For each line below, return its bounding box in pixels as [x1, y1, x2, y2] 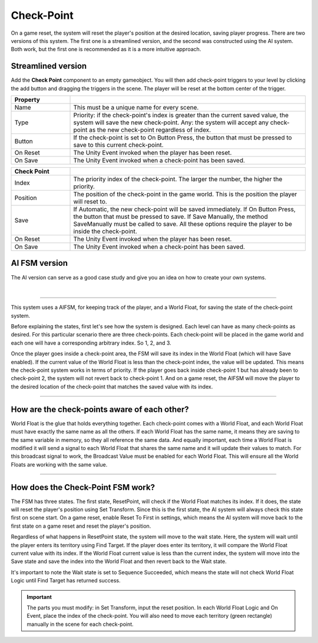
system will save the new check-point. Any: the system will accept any [73, 118, 269, 126]
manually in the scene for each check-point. [26, 621, 134, 628]
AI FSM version [11, 258, 68, 268]
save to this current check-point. [73, 141, 164, 149]
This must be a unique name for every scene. [73, 104, 199, 112]
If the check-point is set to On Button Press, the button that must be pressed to [73, 134, 292, 142]
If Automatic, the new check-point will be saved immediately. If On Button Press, [73, 205, 296, 214]
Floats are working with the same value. [11, 461, 108, 468]
